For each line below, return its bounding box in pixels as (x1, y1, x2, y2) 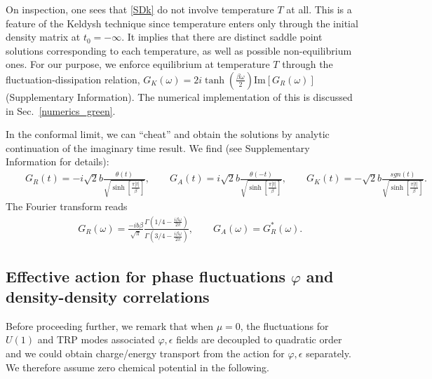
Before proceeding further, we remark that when (6, 318, 213, 333)
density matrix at (6, 29, 81, 44)
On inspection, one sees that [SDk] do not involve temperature (6, 2, 274, 16)
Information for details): (6, 154, 109, 169)
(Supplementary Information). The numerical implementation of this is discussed (6, 89, 353, 104)
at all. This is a (286, 2, 352, 16)
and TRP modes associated (37, 332, 155, 347)
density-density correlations (6, 286, 210, 308)
